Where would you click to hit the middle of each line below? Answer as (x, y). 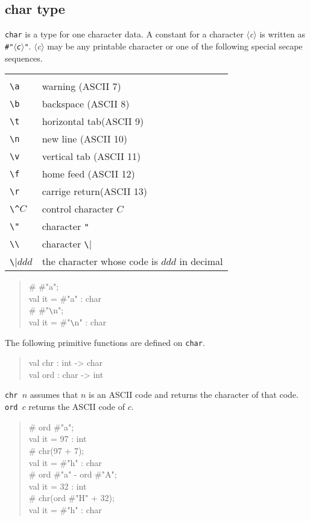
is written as (283, 34)
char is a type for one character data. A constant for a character (124, 34)
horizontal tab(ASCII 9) (93, 121)
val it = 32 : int (58, 486)
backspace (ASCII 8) (86, 104)
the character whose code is (100, 261)
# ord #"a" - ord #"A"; (73, 474)
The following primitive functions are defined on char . (105, 342)
